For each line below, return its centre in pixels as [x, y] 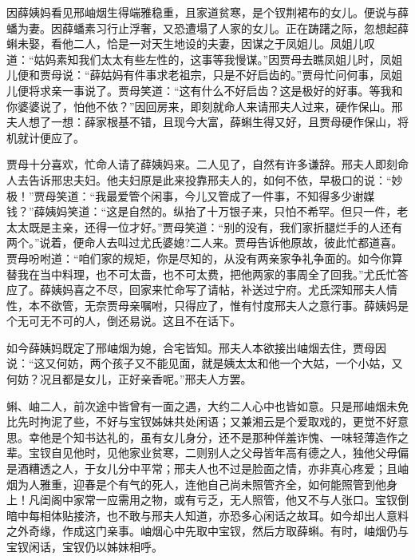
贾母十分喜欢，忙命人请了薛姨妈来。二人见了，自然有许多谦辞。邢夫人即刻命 [207, 164]
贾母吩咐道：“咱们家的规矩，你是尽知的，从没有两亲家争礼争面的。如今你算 [205, 258]
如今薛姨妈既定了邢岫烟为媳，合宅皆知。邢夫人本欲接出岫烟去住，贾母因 [196, 347]
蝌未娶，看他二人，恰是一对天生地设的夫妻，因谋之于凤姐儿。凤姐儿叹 [191, 44]
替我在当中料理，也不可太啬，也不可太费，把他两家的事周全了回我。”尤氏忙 [202, 274]
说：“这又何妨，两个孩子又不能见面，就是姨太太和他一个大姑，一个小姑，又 [205, 363]
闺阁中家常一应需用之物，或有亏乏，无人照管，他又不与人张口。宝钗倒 [224, 500]
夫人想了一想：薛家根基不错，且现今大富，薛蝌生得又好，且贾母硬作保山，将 [207, 122]
